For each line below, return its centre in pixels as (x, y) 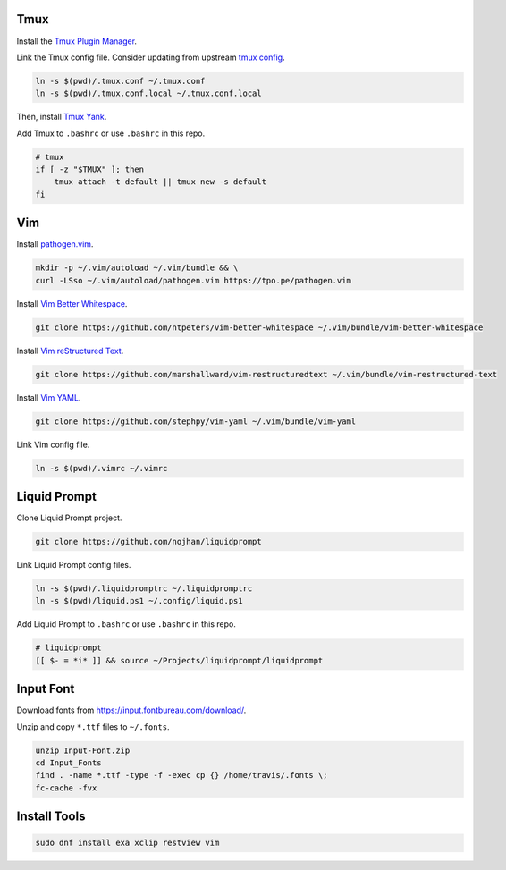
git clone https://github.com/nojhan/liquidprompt (149, 542)
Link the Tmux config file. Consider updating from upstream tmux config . (151, 57)
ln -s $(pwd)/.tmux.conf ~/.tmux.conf (120, 81)
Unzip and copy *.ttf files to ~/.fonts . (93, 726)
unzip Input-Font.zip (83, 750)
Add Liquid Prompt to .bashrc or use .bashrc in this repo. (126, 624)
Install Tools (51, 817)
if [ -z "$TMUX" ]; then (90, 169)
